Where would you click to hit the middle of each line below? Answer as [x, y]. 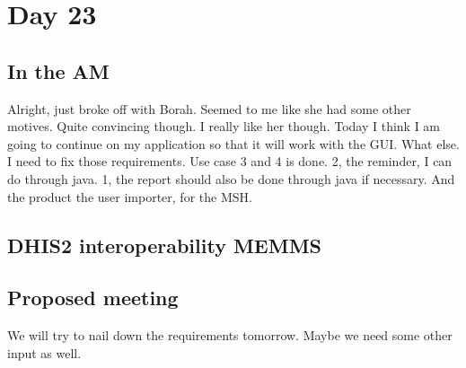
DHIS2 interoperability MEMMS [165, 245]
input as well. [44, 352]
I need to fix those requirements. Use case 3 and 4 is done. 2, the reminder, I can [230, 161]
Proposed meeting [93, 298]
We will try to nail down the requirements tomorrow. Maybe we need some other [230, 335]
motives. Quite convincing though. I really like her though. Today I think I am [224, 126]
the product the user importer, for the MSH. [130, 196]
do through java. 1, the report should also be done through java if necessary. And [231, 178]
